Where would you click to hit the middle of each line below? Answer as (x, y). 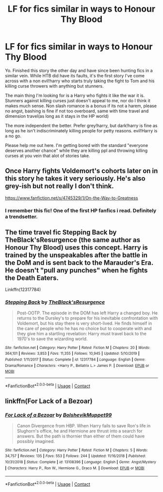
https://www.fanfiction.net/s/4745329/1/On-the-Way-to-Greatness (72, 198)
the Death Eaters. (32, 278)
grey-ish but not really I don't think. (59, 186)
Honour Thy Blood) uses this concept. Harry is (76, 247)
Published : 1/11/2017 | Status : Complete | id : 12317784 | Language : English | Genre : (75, 360)
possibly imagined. (36, 441)
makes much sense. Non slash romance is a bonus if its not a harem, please (81, 106)
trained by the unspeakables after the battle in (76, 255)
